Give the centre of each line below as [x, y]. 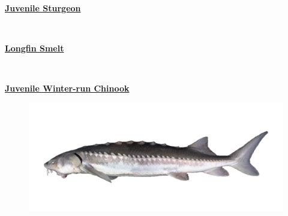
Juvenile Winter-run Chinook [67, 88]
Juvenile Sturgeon [43, 8]
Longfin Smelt [34, 48]
